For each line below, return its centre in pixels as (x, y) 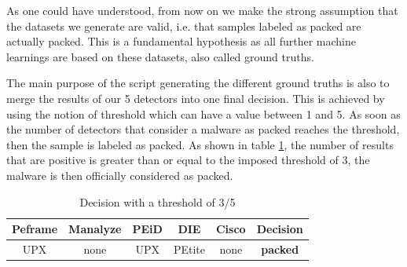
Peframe (35, 229)
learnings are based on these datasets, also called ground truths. (160, 56)
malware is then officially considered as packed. (120, 175)
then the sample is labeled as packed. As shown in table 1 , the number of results (200, 144)
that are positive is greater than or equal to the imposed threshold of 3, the (188, 160)
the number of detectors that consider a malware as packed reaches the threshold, (203, 129)
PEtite (189, 249)
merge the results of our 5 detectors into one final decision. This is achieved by (196, 98)
